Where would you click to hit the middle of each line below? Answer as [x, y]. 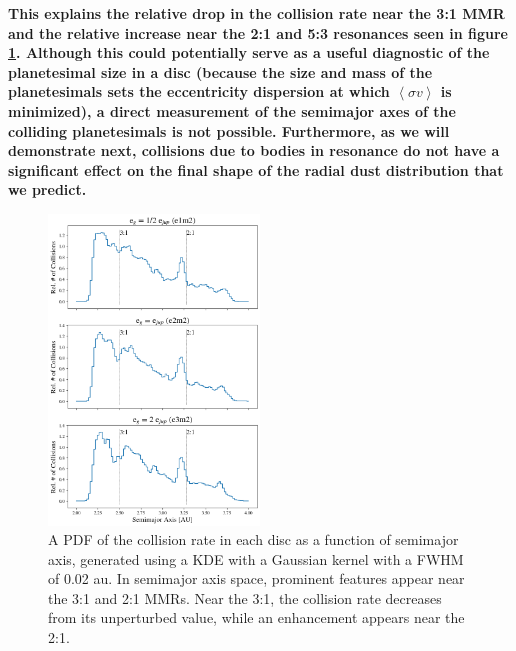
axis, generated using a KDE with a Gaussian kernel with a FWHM [256, 558]
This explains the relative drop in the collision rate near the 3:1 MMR [256, 13]
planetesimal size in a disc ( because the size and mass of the [220, 71]
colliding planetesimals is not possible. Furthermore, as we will [229, 130]
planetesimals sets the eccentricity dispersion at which [199, 91]
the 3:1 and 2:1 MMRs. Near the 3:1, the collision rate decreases [245, 597]
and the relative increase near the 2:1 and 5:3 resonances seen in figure [258, 32]
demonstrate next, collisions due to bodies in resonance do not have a [254, 150]
